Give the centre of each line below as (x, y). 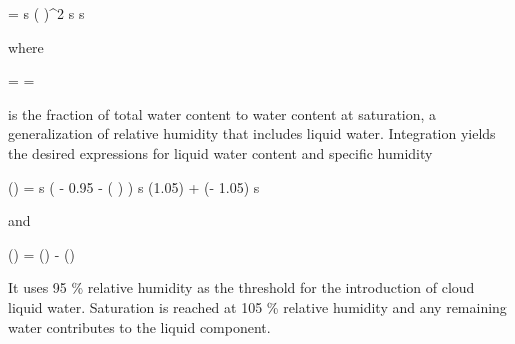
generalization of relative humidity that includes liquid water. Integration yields (252, 133)
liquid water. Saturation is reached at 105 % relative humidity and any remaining (257, 306)
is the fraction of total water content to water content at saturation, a (222, 113)
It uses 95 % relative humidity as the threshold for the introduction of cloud (241, 287)
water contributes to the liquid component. (139, 326)
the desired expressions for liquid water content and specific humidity (220, 152)
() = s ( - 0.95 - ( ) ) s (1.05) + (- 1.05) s (134, 186)
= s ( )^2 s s (46, 13)
